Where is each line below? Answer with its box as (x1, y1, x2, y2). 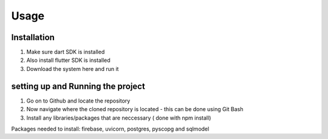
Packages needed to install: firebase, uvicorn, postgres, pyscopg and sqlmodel (11, 125, 210, 132)
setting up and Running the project (11, 81, 145, 91)
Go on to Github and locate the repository (26, 97, 131, 104)
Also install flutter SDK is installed (26, 56, 111, 64)
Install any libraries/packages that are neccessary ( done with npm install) (26, 114, 211, 121)
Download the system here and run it (26, 65, 119, 72)
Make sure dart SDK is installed (26, 49, 105, 56)
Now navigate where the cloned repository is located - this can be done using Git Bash (26, 106, 244, 113)
